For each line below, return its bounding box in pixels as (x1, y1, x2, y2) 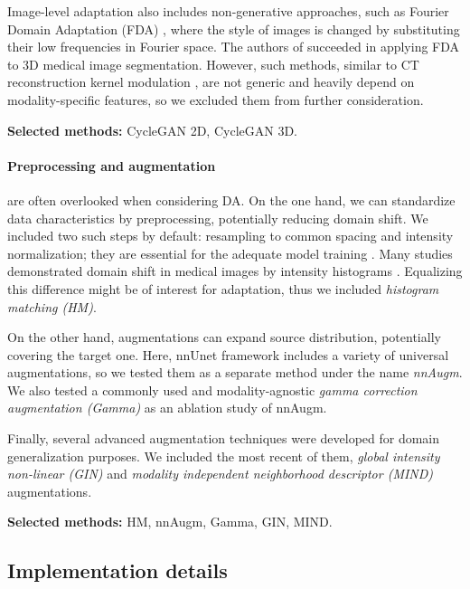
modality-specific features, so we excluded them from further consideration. (7, 90, 424, 109)
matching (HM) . (7, 297, 97, 316)
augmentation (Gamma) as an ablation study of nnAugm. (7, 398, 327, 417)
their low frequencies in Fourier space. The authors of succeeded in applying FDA (7, 37, 460, 56)
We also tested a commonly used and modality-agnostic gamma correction (7, 380, 418, 399)
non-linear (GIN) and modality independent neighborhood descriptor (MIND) (7, 464, 434, 483)
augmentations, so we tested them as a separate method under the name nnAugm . (7, 363, 463, 382)
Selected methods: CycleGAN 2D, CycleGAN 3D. (7, 120, 297, 139)
